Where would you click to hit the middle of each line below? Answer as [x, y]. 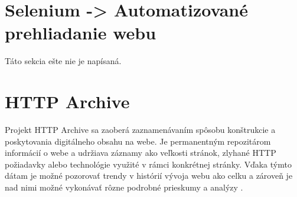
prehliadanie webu [81, 33]
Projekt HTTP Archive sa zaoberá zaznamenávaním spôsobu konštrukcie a [140, 130]
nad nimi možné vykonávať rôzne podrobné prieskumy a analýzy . [124, 187]
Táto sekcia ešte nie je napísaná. [63, 61]
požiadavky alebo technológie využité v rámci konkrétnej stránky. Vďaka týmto [148, 164]
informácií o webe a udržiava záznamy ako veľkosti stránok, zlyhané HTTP [141, 153]
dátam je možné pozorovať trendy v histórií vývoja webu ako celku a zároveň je [149, 176]
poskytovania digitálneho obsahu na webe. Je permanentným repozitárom [138, 141]
